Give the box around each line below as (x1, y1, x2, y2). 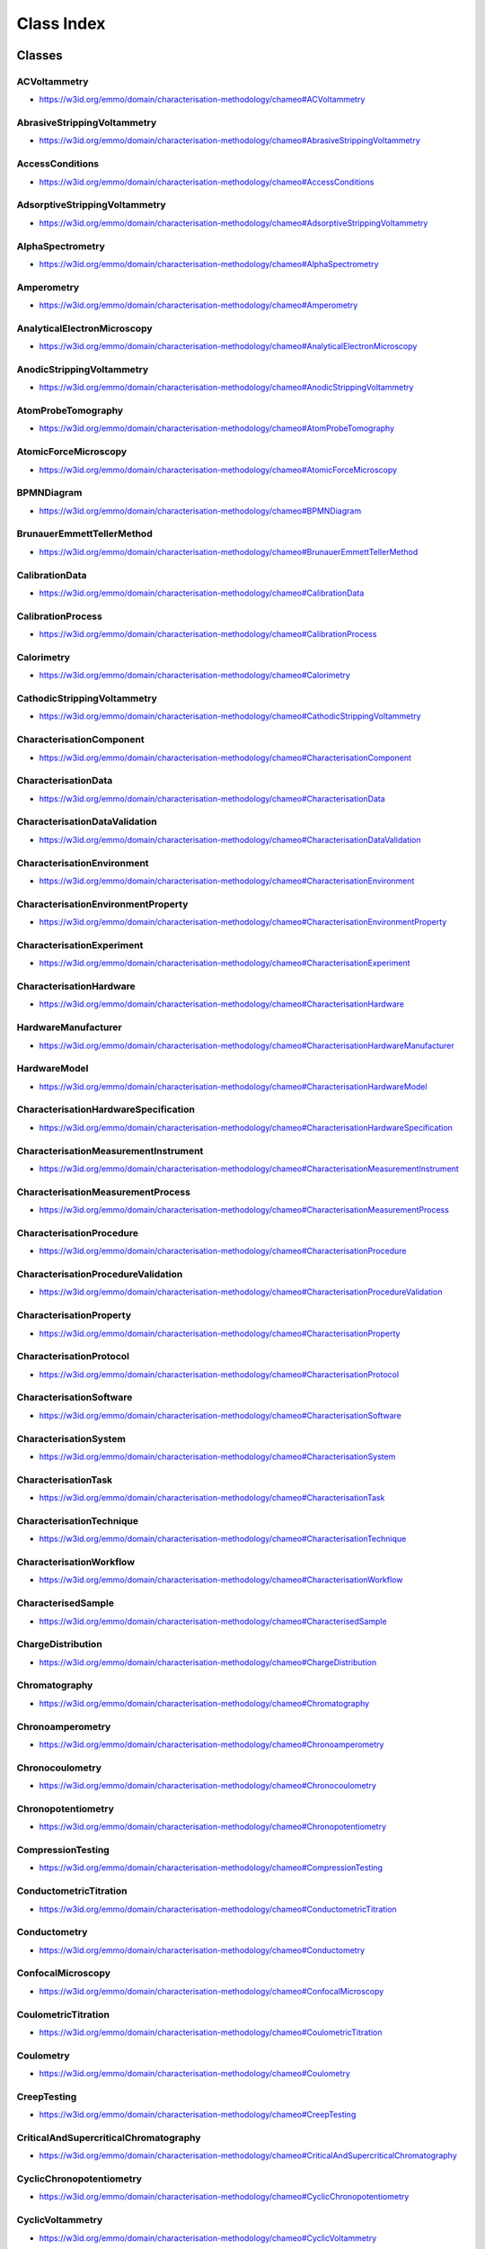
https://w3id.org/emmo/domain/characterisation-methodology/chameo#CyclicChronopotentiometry (39, 2191, 410, 2202)
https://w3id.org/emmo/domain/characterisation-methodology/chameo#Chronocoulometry (39, 1780, 376, 1791)
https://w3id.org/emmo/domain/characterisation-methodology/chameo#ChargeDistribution (39, 1656, 377, 1668)
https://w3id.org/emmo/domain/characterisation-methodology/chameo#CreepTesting (39, 2110, 357, 2120)
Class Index (16, 13, 106, 33)
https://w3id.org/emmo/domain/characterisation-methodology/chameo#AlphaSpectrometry (39, 258, 379, 269)
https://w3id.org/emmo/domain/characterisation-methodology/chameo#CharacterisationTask (39, 1492, 385, 1503)
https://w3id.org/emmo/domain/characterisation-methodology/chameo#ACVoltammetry (39, 94, 366, 105)
